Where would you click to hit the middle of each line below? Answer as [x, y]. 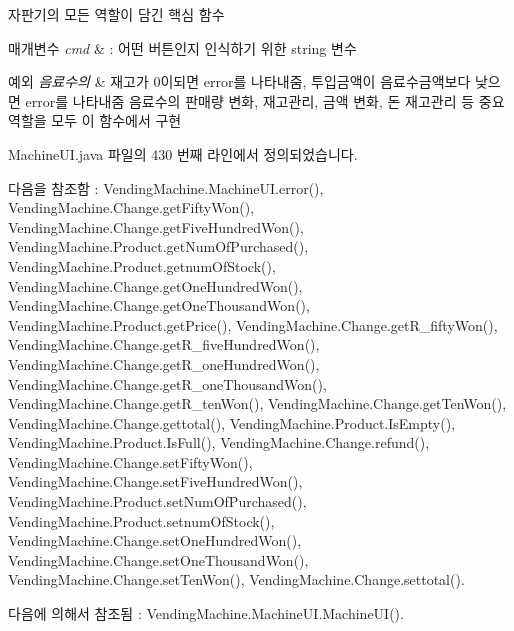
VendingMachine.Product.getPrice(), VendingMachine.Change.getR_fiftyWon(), [253, 324]
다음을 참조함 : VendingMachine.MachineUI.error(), [166, 187]
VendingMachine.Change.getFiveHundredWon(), [156, 226]
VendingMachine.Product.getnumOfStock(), [142, 265]
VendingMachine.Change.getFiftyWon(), [131, 207]
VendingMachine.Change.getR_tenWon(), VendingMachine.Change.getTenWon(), [257, 403]
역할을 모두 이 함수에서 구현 [95, 120]
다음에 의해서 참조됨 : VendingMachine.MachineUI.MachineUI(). [206, 613]
